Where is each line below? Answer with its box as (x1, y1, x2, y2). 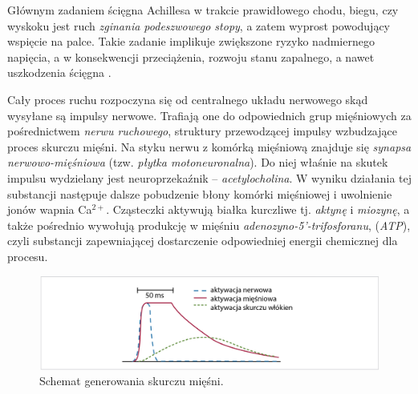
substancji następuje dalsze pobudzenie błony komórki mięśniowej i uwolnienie (7, 185, 392, 202)
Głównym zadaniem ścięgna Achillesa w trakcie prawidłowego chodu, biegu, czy (7, 2, 399, 18)
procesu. (7, 247, 48, 264)
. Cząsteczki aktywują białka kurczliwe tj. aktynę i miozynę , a (106, 201, 410, 218)
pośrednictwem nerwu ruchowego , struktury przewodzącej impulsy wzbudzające (7, 123, 397, 139)
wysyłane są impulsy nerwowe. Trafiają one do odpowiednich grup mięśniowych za (7, 107, 412, 123)
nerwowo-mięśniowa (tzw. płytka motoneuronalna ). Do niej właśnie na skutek (7, 154, 388, 171)
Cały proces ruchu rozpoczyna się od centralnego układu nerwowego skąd (7, 90, 368, 107)
